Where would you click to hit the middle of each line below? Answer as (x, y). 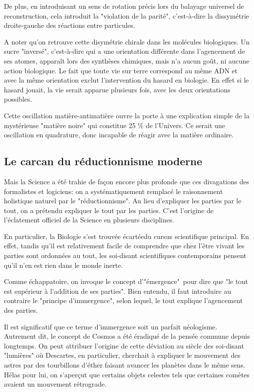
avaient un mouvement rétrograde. (55, 384)
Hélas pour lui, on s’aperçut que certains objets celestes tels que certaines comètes (127, 374)
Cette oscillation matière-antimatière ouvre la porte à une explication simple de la (127, 115)
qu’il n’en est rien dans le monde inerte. (63, 265)
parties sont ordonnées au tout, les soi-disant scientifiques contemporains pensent (125, 255)
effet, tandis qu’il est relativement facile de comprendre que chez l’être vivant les (124, 246)
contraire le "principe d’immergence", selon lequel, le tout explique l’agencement (124, 300)
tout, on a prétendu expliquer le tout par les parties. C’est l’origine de (109, 210)
